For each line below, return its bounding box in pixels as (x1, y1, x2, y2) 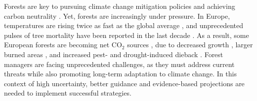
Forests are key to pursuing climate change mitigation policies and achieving (4, 1, 235, 11)
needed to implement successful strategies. (4, 88, 131, 98)
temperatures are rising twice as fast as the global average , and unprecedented (4, 20, 243, 31)
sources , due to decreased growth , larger (127, 39, 253, 50)
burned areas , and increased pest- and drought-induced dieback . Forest (4, 49, 223, 59)
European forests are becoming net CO (4, 39, 122, 50)
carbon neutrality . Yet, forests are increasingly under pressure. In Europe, (4, 10, 230, 21)
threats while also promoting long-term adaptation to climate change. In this (4, 68, 237, 79)
